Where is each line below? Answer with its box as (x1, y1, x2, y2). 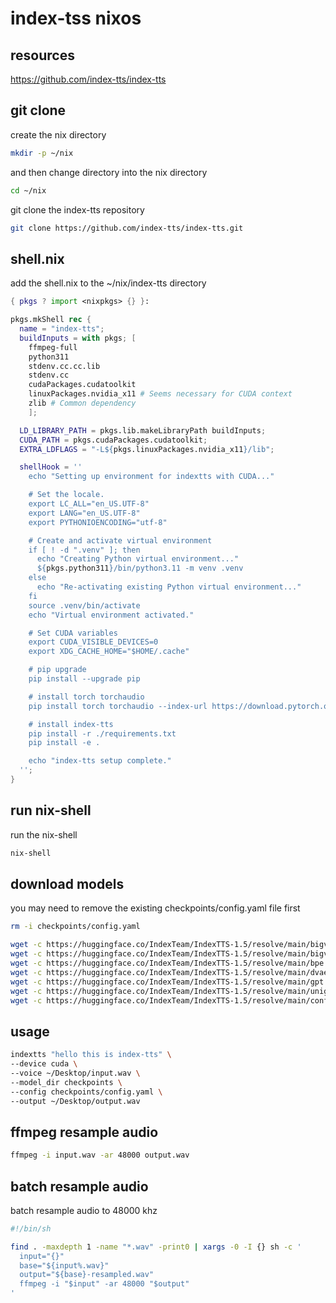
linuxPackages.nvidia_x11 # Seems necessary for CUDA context (28, 389, 293, 399)
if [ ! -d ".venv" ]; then (28, 545, 141, 555)
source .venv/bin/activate (28, 600, 141, 611)
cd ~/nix (10, 185, 47, 196)
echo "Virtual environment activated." (28, 610, 195, 620)
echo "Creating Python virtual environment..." (36, 554, 240, 564)
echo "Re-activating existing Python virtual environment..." (36, 582, 302, 592)
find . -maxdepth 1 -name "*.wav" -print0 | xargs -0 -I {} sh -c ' (10, 1242, 302, 1252)
